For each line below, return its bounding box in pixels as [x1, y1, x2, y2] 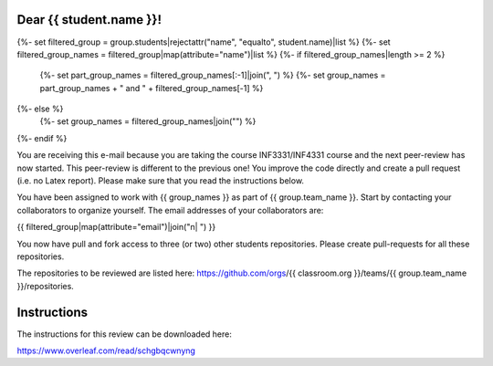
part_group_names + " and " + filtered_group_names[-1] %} [39, 82, 264, 93]
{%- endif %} [16, 132, 68, 143]
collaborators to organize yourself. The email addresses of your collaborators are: [16, 204, 324, 215]
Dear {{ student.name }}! [16, 12, 163, 27]
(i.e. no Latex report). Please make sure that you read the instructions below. [16, 175, 305, 186]
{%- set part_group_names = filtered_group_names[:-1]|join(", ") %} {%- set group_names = [39, 69, 386, 81]
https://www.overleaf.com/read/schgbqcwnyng [16, 345, 196, 356]
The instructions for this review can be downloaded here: [16, 329, 233, 340]
